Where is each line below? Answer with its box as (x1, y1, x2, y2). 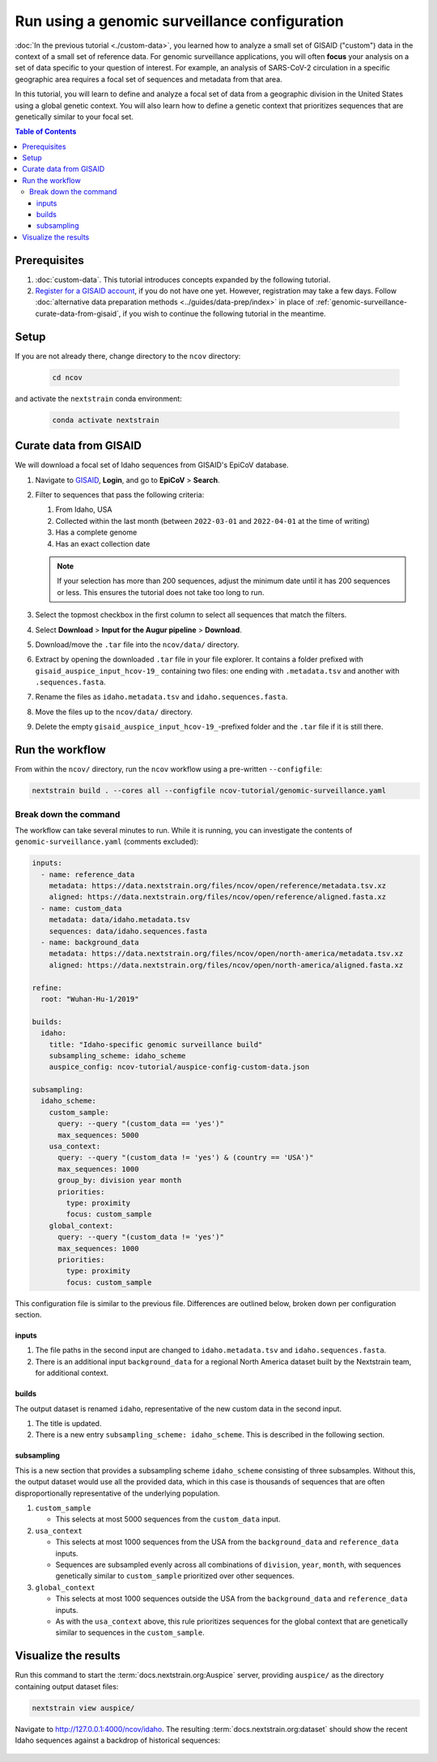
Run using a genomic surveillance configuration (15, 12, 344, 30)
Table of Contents (15, 126, 77, 137)
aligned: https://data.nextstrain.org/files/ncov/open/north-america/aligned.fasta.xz (49, 960, 404, 969)
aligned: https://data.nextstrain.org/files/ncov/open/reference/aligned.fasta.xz (49, 892, 387, 902)
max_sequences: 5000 (57, 1130, 139, 1139)
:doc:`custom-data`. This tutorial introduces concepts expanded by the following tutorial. (35, 275, 331, 284)
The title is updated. (35, 1419, 102, 1428)
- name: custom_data (40, 904, 122, 913)
